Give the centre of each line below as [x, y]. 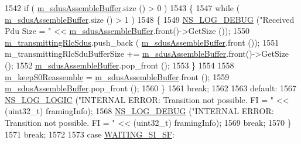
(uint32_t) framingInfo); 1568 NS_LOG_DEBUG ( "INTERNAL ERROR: [139, 111]
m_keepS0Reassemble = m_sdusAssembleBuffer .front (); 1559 [117, 76]
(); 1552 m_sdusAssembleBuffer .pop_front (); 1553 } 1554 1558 [119, 65]
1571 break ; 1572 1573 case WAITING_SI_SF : [90, 134]
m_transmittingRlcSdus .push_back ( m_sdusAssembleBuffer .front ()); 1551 [142, 42]
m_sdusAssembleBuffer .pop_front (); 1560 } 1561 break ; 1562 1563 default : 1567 [151, 88]
